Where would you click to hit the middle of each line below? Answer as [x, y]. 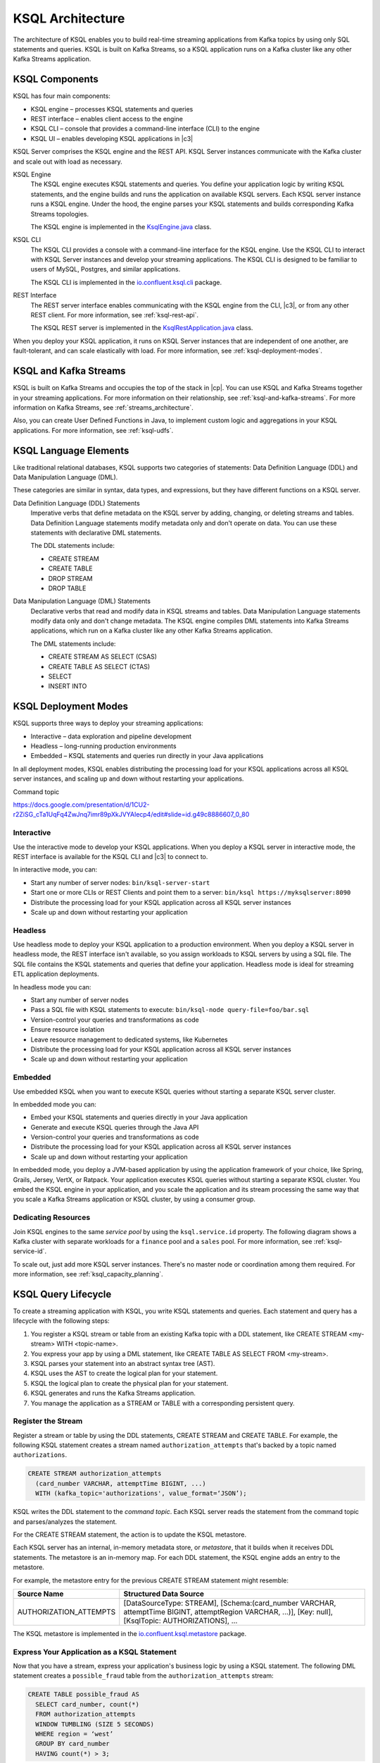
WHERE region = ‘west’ [75, 1734]
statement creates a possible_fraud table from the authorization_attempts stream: [143, 1676]
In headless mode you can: [52, 987]
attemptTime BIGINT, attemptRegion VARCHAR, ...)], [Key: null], [228, 1611]
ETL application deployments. [56, 974]
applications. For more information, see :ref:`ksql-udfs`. [93, 430]
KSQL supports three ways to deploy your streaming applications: [108, 724]
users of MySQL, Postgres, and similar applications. [106, 269]
